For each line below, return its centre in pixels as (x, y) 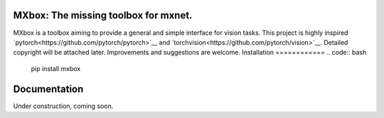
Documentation (48, 89)
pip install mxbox (56, 68)
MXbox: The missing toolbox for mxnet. (103, 15)
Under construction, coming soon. (63, 106)
